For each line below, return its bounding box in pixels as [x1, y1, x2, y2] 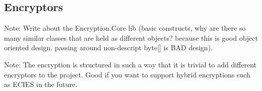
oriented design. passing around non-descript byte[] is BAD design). [4, 42, 213, 53]
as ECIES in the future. [4, 79, 78, 89]
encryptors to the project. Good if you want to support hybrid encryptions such [4, 69, 250, 79]
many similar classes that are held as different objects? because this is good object [4, 32, 258, 43]
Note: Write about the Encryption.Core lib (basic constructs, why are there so [4, 23, 246, 33]
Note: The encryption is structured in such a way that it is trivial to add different [4, 59, 257, 69]
